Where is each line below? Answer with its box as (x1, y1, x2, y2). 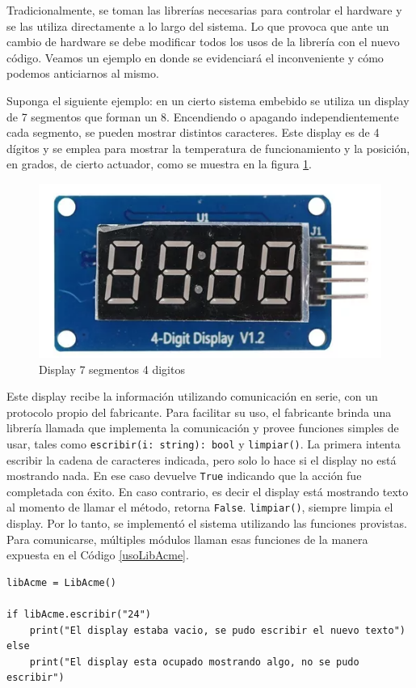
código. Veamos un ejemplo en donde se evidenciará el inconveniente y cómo (6, 49, 384, 66)
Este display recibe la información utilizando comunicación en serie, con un (6, 388, 378, 405)
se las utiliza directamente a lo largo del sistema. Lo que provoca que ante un (6, 17, 389, 34)
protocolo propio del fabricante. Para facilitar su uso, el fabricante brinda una (6, 403, 392, 420)
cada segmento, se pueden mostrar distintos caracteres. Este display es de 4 (6, 124, 380, 141)
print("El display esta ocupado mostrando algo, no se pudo (29, 656, 359, 668)
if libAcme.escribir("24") (6, 609, 151, 621)
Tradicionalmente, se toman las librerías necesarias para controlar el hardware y (6, 2, 402, 18)
